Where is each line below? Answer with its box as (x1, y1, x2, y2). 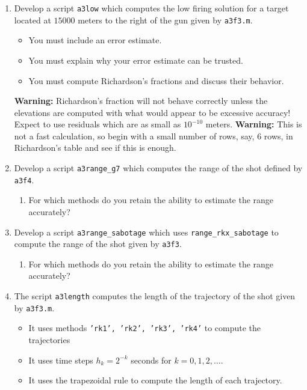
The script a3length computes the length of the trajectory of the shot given (14, 290, 296, 302)
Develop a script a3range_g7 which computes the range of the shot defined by (14, 162, 303, 174)
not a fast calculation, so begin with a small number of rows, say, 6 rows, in (14, 129, 293, 142)
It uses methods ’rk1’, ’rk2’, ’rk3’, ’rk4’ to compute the (28, 321, 261, 334)
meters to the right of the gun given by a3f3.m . (78, 13, 253, 26)
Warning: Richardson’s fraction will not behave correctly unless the (14, 94, 268, 107)
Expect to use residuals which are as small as (14, 118, 181, 130)
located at (14, 13, 51, 26)
